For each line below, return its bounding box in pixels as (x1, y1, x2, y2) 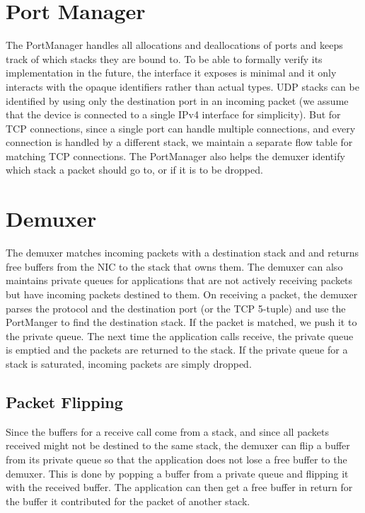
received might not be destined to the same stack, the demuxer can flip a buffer (6, 438, 350, 453)
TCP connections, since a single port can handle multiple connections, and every (6, 120, 356, 135)
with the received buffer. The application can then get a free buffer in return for (6, 480, 353, 495)
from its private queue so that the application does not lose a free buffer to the (6, 451, 347, 466)
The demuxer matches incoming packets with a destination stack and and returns (6, 245, 359, 260)
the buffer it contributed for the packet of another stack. (6, 493, 250, 508)
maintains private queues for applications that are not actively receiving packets (6, 273, 353, 288)
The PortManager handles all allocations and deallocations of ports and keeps (6, 38, 343, 52)
